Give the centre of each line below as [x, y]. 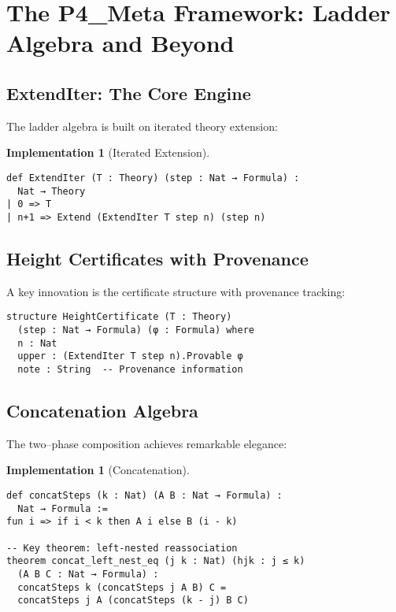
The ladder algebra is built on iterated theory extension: [142, 126]
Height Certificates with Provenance [157, 258]
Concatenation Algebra [102, 411]
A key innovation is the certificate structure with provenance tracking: [176, 291]
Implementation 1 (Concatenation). [98, 470]
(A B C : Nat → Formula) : [88, 574]
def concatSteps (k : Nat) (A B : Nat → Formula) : [144, 496]
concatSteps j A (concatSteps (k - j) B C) [133, 601]
